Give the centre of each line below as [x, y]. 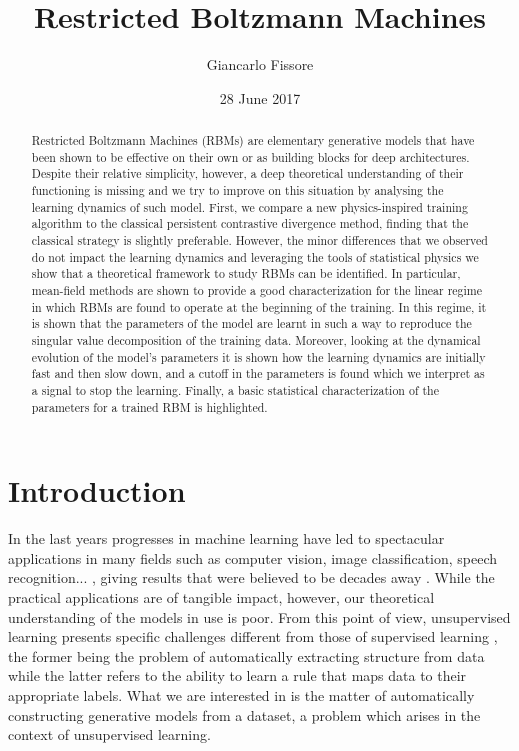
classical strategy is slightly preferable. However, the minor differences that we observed [259, 240]
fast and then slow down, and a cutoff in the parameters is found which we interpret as [258, 373]
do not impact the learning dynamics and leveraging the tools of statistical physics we [255, 256]
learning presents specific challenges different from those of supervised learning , [253, 636]
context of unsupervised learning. [109, 734]
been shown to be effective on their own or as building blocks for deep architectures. [250, 156]
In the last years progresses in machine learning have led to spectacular [226, 538]
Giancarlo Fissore [260, 64]
